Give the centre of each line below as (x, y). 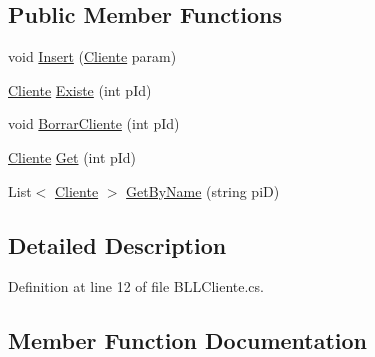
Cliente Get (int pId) (72, 156)
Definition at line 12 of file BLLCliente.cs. (136, 286)
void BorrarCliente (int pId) (94, 123)
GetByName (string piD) (203, 190)
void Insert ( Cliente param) (92, 56)
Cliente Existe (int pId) (80, 89)
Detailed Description (117, 244)
